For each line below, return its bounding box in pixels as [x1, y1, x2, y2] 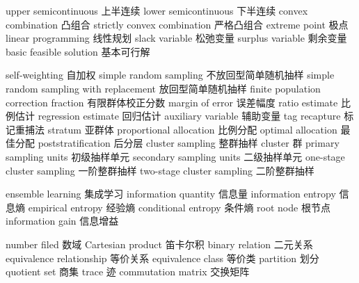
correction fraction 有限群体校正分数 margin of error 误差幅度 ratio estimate [6, 95, 338, 109]
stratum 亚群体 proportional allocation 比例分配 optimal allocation [47, 122, 337, 136]
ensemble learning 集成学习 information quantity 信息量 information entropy [6, 186, 336, 201]
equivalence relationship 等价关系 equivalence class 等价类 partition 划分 [6, 250, 319, 265]
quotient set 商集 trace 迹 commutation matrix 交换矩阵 [6, 264, 250, 279]
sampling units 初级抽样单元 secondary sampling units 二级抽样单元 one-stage [6, 149, 345, 163]
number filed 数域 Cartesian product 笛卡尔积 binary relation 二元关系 [6, 236, 313, 251]
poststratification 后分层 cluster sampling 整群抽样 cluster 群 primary [38, 136, 340, 150]
